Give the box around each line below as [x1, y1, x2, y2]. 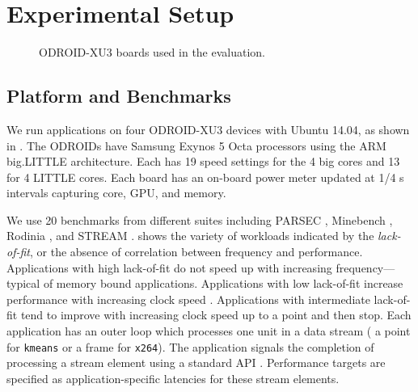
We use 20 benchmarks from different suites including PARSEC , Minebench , [6, 211, 393, 228]
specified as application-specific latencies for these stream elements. [6, 369, 340, 386]
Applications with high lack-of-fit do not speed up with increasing [6, 259, 332, 276]
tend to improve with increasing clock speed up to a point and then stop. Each [20, 306, 412, 323]
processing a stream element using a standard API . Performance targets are [6, 354, 386, 371]
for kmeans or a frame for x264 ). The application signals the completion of [6, 338, 374, 355]
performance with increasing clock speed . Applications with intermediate [6, 290, 370, 307]
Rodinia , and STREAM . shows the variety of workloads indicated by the [6, 227, 374, 244]
